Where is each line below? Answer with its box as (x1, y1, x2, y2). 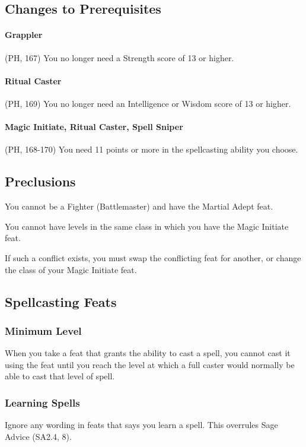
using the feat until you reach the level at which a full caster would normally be (5, 358, 295, 370)
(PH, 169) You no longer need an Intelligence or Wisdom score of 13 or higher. (5, 97, 291, 109)
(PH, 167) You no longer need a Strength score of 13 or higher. (5, 51, 234, 64)
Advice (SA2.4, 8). (5, 430, 72, 442)
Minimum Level (5, 323, 82, 338)
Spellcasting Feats (5, 292, 117, 310)
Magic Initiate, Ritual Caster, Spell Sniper (5, 121, 183, 133)
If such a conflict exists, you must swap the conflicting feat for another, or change (5, 251, 301, 264)
